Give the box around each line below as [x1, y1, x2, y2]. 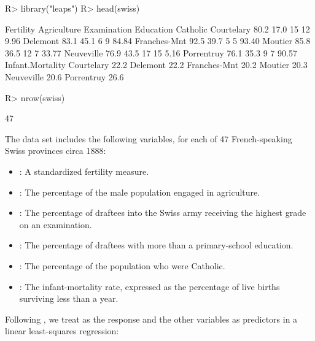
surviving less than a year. [19, 292, 119, 305]
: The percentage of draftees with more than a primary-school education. [19, 239, 294, 251]
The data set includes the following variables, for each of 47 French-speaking [5, 132, 292, 145]
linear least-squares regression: [5, 324, 119, 337]
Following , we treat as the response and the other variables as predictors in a [5, 312, 298, 325]
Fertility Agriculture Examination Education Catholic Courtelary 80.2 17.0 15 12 [5, 22, 310, 35]
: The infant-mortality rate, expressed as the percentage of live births [19, 280, 280, 293]
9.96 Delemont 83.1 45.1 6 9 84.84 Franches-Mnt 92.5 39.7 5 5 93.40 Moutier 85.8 [5, 34, 311, 47]
